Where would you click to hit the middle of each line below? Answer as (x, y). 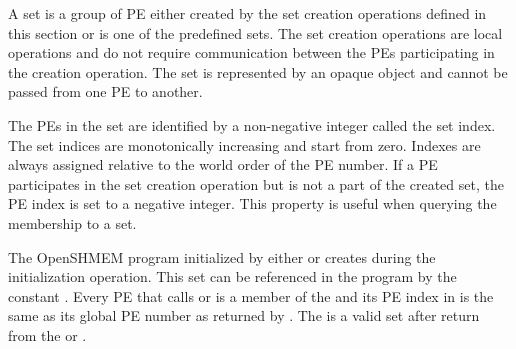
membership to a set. (72, 222)
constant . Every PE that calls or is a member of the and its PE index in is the (251, 295)
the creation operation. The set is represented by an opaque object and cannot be (258, 71)
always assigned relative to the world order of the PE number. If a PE (223, 164)
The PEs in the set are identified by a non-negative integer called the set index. (252, 124)
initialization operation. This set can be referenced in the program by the (232, 276)
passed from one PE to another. (105, 91)
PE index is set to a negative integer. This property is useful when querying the (252, 203)
